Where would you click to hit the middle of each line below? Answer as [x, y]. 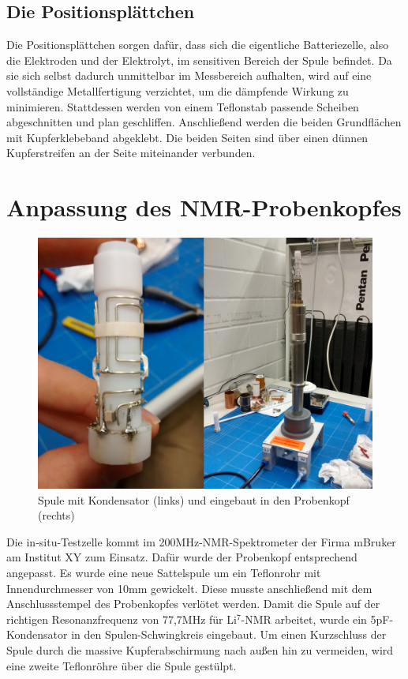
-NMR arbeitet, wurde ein [304, 619]
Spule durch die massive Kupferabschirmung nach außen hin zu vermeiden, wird [200, 650]
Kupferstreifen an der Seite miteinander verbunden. [131, 153]
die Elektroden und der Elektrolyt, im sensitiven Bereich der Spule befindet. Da [199, 60]
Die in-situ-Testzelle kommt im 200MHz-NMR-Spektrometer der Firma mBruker [201, 541]
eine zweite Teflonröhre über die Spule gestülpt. [122, 665]
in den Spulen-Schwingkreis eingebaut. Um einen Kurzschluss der [229, 634]
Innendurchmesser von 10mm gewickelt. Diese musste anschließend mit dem [189, 588]
